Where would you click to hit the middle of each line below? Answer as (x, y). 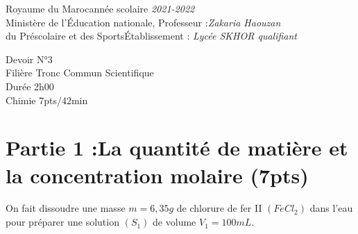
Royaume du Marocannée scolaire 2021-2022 (100, 8)
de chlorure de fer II (219, 208)
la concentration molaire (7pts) (157, 175)
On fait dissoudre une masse (66, 208)
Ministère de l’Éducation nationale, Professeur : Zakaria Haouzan (143, 22)
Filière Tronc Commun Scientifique (80, 73)
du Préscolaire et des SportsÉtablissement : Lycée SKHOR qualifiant (152, 36)
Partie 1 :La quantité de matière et (177, 148)
